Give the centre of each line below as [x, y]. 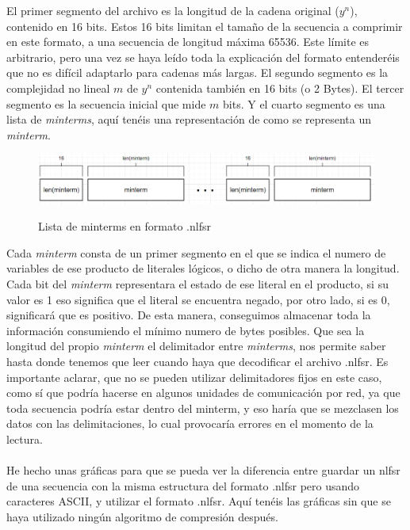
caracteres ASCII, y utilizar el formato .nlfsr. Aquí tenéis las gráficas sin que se [199, 501]
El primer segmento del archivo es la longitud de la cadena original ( [173, 10]
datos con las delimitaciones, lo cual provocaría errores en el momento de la [190, 423]
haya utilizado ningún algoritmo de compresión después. [142, 516]
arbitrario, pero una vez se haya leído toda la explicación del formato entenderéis [203, 57]
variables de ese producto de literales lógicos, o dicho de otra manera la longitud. [203, 268]
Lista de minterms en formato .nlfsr [125, 226]
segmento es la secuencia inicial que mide [106, 103]
